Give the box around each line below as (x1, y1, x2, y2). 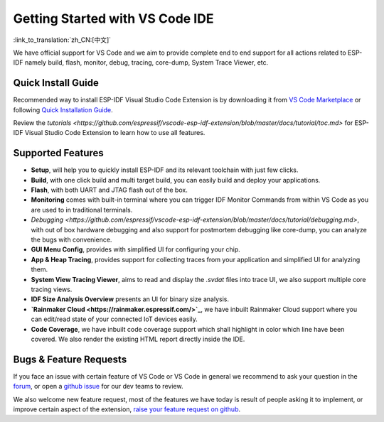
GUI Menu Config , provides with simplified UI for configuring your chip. (31, 245, 241, 254)
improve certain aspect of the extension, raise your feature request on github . (13, 405, 241, 413)
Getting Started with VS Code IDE (13, 11, 214, 26)
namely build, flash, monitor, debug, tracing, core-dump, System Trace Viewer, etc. (25, 58, 269, 67)
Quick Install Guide (13, 77, 99, 89)
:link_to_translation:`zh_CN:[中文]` (13, 36, 112, 44)
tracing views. (31, 285, 73, 293)
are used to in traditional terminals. (31, 205, 133, 214)
